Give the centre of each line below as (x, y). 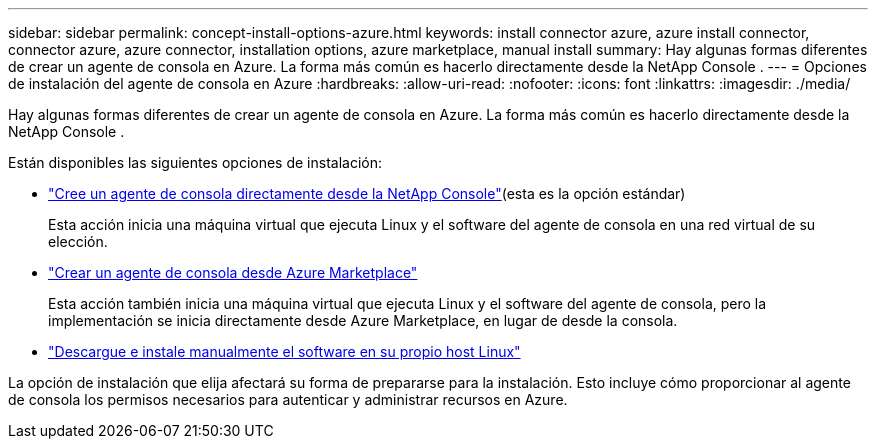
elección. (78, 241)
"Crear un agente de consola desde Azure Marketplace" (233, 272)
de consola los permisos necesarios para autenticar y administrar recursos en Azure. (288, 399)
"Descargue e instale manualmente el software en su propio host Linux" (284, 351)
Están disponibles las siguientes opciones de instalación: (195, 162)
